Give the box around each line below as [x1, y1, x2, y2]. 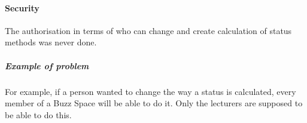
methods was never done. [5, 36, 97, 48]
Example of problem [5, 59, 89, 72]
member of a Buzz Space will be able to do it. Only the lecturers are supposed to [5, 97, 303, 109]
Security [5, 1, 39, 14]
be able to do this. [5, 108, 72, 121]
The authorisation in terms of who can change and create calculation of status [5, 24, 292, 36]
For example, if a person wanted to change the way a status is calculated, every [5, 85, 296, 97]
